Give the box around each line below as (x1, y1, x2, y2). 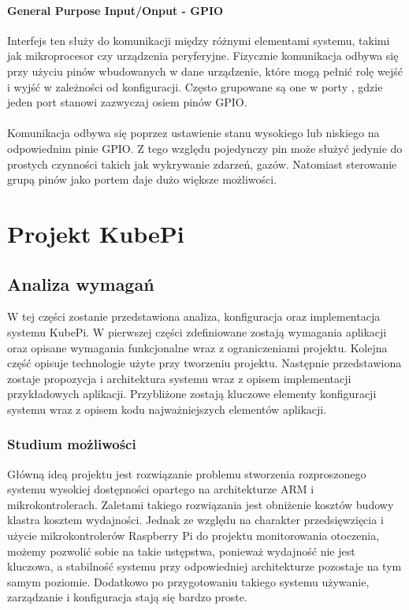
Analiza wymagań (7, 271, 154, 296)
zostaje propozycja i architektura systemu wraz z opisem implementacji (7, 370, 351, 386)
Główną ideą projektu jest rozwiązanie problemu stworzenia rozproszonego (7, 465, 366, 482)
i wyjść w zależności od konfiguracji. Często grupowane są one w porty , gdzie (7, 78, 383, 95)
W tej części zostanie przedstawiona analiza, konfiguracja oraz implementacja (7, 308, 381, 325)
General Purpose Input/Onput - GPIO (7, 2, 224, 18)
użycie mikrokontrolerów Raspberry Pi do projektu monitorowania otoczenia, (7, 527, 380, 544)
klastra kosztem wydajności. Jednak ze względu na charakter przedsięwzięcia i (7, 511, 384, 528)
